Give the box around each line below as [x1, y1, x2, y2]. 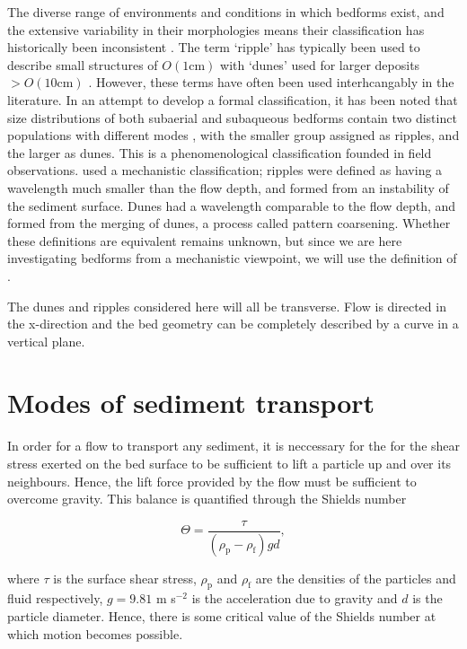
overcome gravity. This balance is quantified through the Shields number [7, 489, 407, 508]
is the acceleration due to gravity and [191, 589, 398, 608]
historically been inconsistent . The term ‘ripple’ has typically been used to [7, 38, 420, 57]
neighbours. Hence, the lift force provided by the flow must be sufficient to [7, 471, 417, 490]
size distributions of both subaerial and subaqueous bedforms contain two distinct [7, 108, 457, 127]
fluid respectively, [7, 589, 103, 608]
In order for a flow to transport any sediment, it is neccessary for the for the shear [7, 436, 461, 455]
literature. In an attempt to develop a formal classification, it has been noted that [7, 90, 458, 109]
